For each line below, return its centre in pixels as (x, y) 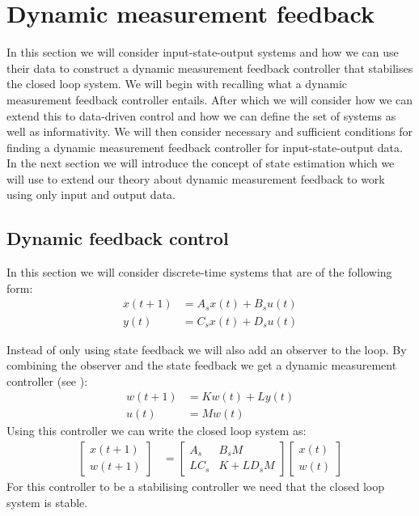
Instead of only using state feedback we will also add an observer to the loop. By (207, 349)
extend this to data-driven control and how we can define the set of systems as (201, 115)
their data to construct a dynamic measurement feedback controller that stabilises (210, 68)
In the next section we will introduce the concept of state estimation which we (201, 163)
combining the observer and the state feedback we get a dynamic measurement (202, 365)
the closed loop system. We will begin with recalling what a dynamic (177, 84)
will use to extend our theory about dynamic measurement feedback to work (196, 178)
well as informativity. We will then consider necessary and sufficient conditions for (209, 131)
